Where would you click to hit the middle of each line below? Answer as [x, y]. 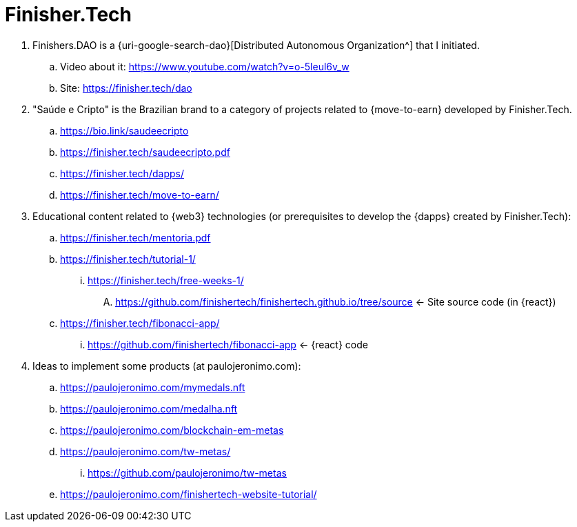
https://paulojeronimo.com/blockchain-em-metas [172, 430]
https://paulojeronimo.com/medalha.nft [149, 408]
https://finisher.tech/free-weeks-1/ [166, 280]
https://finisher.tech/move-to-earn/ [140, 195]
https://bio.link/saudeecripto [124, 130]
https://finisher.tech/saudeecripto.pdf [145, 152]
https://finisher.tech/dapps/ [122, 173]
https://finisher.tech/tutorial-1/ [128, 259]
